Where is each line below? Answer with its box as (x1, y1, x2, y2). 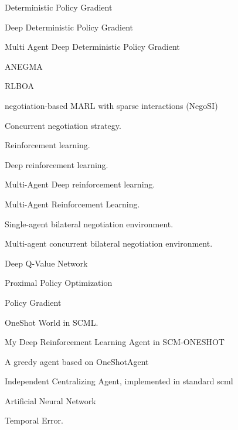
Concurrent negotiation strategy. (5, 119, 121, 131)
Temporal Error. (5, 414, 63, 426)
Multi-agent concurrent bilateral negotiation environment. (5, 237, 213, 250)
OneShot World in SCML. (5, 316, 98, 328)
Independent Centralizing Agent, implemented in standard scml (5, 375, 233, 387)
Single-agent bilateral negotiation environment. (5, 217, 174, 230)
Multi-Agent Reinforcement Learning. (5, 197, 140, 210)
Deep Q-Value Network (5, 257, 88, 269)
